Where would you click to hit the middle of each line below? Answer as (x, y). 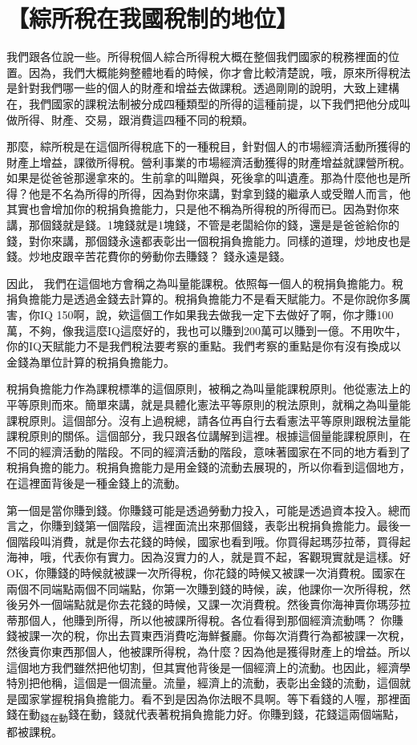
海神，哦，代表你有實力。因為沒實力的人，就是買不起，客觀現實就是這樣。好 (208, 557)
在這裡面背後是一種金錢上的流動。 (96, 482)
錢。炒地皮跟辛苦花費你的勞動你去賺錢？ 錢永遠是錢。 (149, 256)
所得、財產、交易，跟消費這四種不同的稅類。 (135, 119)
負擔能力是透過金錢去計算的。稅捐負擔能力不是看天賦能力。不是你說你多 (208, 299)
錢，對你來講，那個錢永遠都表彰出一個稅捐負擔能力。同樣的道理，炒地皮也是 (208, 240)
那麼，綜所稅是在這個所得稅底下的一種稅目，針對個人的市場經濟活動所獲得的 (208, 146)
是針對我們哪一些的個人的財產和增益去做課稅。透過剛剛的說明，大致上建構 (203, 88)
